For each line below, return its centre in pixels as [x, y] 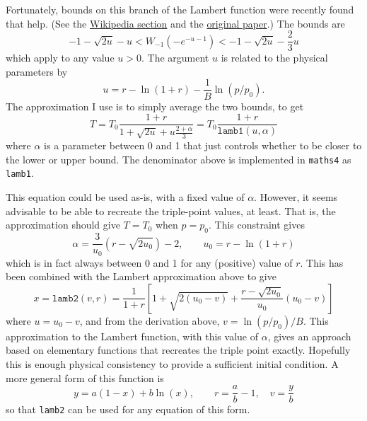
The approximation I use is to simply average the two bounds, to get [155, 106]
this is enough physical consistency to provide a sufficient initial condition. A [172, 363]
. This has [322, 262]
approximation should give [63, 225]
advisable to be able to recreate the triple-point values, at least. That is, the [171, 210]
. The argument [175, 58]
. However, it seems [296, 197]
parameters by [37, 71]
